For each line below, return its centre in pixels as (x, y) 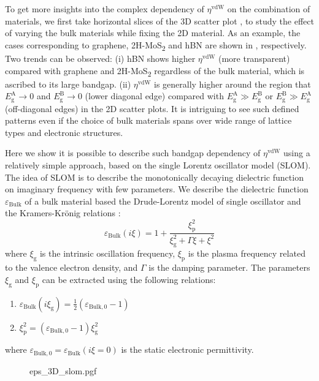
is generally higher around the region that (232, 84)
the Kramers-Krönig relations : (63, 213)
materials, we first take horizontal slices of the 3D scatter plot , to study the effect (159, 21)
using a (297, 153)
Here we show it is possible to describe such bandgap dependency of (133, 153)
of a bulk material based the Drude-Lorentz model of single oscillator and (163, 201)
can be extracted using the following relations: (129, 279)
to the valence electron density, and (71, 267)
